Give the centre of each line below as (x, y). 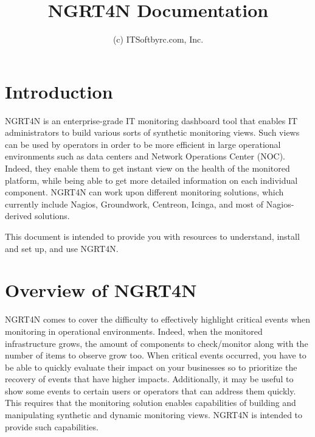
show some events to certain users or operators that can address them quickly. (151, 390)
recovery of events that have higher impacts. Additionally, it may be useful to (149, 379)
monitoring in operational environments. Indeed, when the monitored (134, 331)
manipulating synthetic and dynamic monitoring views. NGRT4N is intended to (154, 415)
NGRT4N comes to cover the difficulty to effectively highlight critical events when (158, 319)
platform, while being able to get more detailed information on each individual (151, 180)
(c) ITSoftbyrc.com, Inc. (158, 39)
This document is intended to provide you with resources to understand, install (152, 236)
